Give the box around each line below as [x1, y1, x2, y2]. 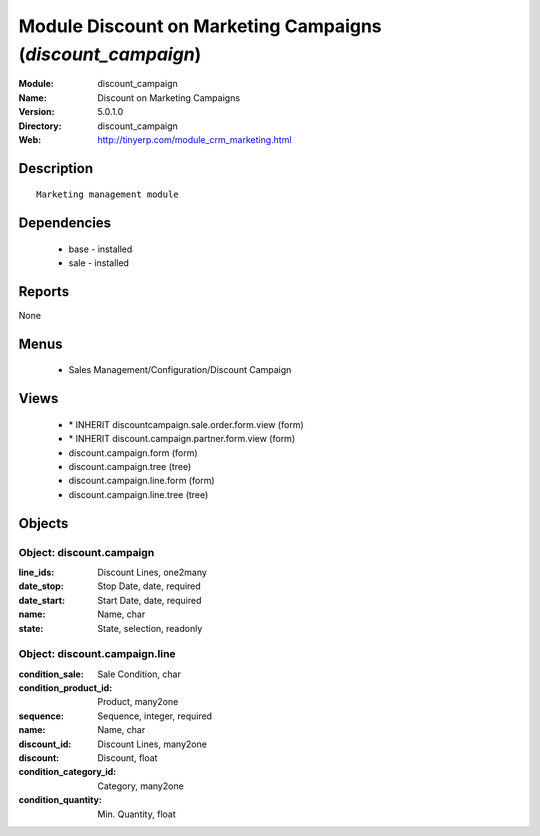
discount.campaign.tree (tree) [68, 461, 192, 472]
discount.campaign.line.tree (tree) [68, 488, 209, 500]
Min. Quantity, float [97, 808, 176, 820]
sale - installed [68, 257, 130, 269]
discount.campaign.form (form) [68, 446, 199, 459]
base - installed [68, 243, 133, 255]
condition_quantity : [18, 794, 102, 806]
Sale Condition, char [97, 668, 182, 680]
